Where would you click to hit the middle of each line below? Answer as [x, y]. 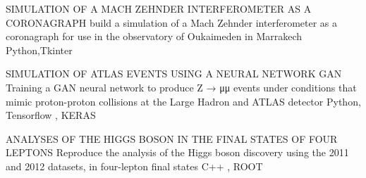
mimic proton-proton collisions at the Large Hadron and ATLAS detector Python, [183, 101]
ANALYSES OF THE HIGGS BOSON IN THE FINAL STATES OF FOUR [172, 138]
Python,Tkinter [39, 50]
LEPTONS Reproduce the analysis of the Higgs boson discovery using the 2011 [177, 152]
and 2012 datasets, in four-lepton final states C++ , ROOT [134, 166]
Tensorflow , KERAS [51, 115]
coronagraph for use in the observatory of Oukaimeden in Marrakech [154, 36]
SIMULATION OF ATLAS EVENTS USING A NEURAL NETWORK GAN [174, 74]
